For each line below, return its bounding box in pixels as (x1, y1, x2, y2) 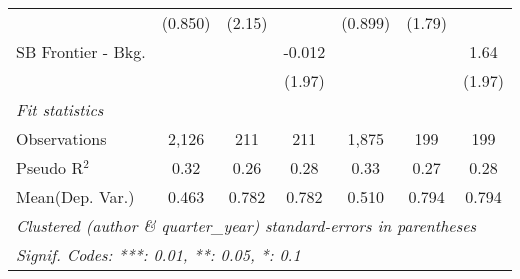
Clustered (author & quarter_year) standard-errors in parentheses (16, 214, 477, 237)
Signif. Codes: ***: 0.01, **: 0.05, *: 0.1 (16, 243, 301, 266)
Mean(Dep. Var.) (16, 185, 135, 208)
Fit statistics (16, 98, 104, 121)
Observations (16, 127, 107, 150)
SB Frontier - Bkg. (16, 40, 146, 63)
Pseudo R (16, 156, 84, 179)
